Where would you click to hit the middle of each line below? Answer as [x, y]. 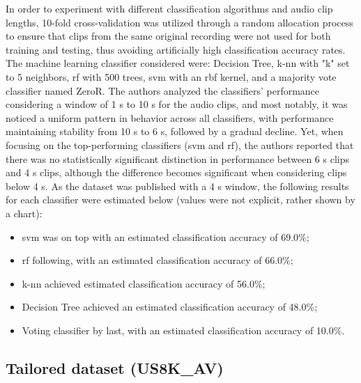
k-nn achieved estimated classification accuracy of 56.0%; [144, 283]
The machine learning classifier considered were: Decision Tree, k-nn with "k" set [178, 63]
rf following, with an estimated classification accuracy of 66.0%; [158, 260]
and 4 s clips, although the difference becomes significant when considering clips [176, 172]
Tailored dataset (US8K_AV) [115, 367]
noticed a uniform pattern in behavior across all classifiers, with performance [170, 117]
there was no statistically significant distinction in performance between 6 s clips [177, 158]
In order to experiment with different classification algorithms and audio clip [169, 8]
